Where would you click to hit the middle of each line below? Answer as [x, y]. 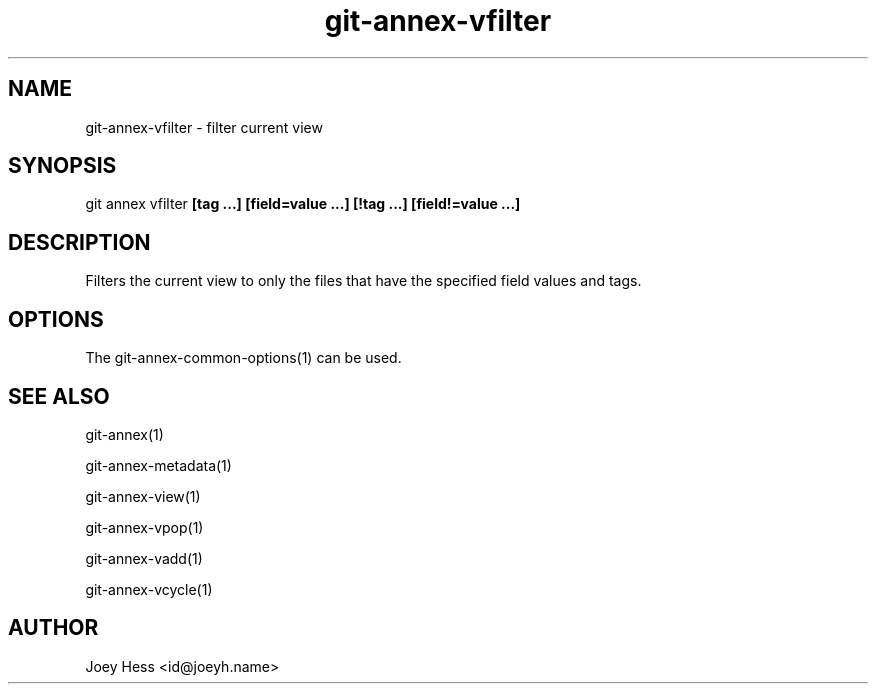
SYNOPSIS [62, 166]
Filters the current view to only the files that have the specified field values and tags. [363, 281]
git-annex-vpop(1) [144, 527]
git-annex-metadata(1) [158, 465]
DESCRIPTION [79, 242]
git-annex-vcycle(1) [149, 589]
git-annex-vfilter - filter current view [204, 127]
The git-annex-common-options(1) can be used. [243, 358]
